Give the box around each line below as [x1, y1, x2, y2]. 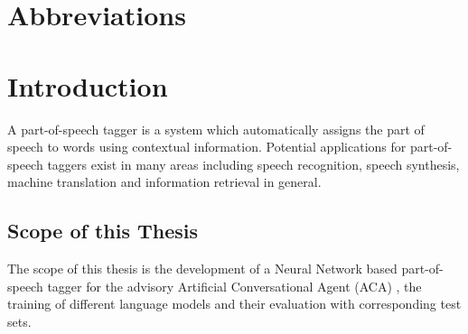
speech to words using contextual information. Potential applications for [7, 137, 407, 156]
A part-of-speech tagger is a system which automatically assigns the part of [7, 119, 425, 138]
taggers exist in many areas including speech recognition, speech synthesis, [47, 154, 460, 173]
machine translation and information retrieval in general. [7, 172, 322, 191]
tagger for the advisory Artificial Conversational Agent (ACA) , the [47, 276, 422, 295]
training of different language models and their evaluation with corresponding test [7, 294, 462, 313]
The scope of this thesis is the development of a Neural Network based [7, 259, 398, 278]
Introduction [7, 67, 168, 104]
